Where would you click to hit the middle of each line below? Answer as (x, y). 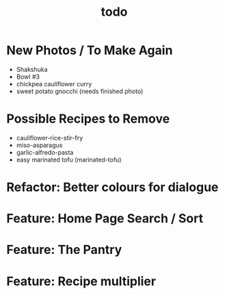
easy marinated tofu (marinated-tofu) (69, 159)
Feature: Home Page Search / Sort (105, 219)
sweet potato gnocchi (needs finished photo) (80, 91)
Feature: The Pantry (64, 250)
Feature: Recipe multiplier (81, 281)
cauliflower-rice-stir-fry (50, 138)
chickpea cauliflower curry (54, 84)
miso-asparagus (39, 145)
